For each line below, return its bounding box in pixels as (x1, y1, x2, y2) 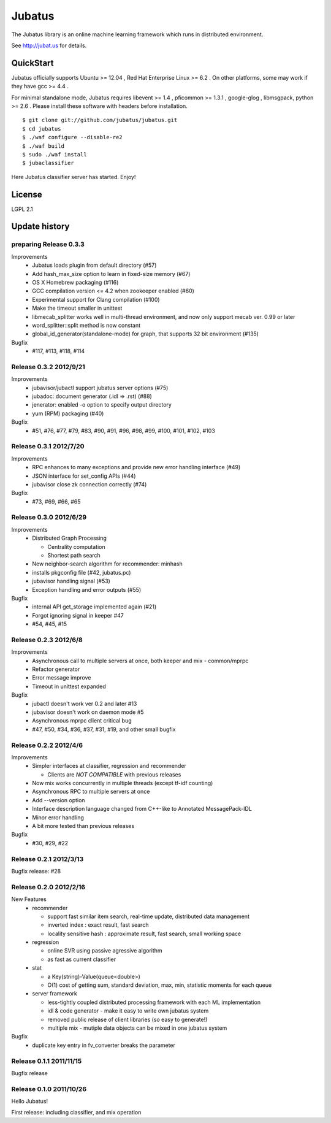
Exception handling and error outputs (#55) (32, 586, 142, 593)
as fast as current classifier (47, 956, 116, 963)
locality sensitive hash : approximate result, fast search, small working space (47, 930, 242, 937)
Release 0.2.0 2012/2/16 (11, 883, 86, 891)
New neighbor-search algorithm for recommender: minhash (32, 560, 183, 567)
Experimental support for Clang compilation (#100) (32, 296, 160, 303)
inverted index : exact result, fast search (47, 921, 149, 929)
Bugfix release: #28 (11, 867, 61, 875)
